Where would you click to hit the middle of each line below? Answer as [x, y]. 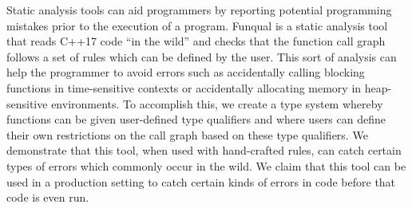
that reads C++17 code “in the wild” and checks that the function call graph [196, 41]
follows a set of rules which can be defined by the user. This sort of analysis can [202, 56]
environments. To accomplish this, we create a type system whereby [217, 103]
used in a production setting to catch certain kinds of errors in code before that [201, 181]
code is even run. [48, 197]
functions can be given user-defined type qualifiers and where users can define [196, 119]
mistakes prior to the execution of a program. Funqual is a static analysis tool [197, 25]
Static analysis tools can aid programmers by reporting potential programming [199, 10]
